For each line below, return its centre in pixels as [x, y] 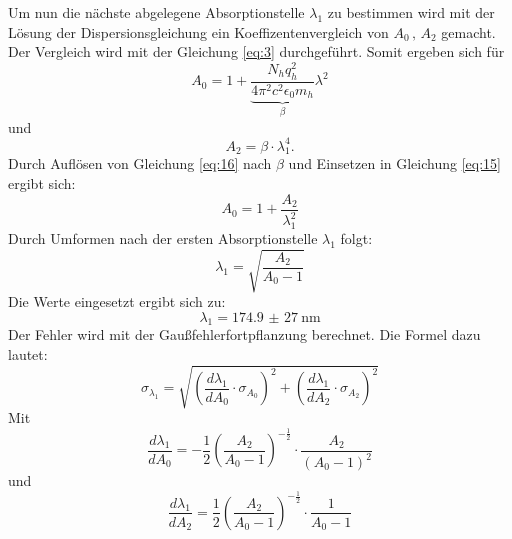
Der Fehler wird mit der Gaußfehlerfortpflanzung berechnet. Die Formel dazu [244, 334]
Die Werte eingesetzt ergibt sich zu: [117, 301]
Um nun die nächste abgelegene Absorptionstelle [156, 12]
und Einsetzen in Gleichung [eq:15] [394, 163]
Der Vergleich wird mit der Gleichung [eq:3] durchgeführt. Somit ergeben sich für [256, 51]
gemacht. [468, 31]
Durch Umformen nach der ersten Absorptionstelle [163, 237]
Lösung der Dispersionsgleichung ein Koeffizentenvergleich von [198, 31]
